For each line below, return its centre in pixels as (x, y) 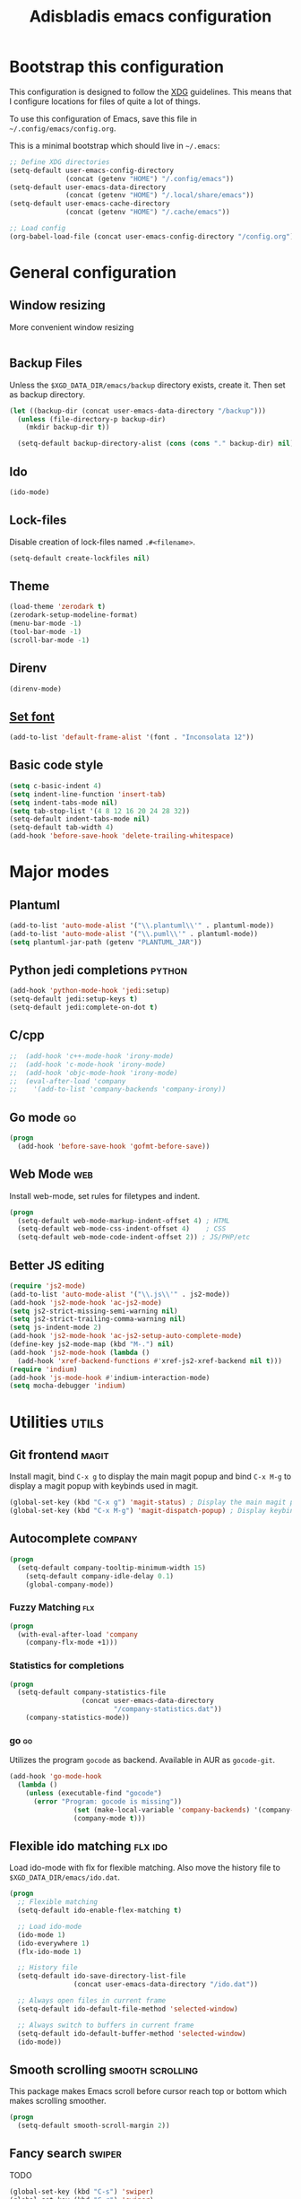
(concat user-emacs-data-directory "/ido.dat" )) (165, 1985)
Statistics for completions (67, 1665)
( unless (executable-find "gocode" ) (94, 1794)
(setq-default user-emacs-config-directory (92, 170)
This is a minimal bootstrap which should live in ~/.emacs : (115, 145)
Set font (32, 716)
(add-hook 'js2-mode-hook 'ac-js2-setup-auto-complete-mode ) (126, 1336)
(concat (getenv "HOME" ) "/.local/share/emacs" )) (160, 196)
